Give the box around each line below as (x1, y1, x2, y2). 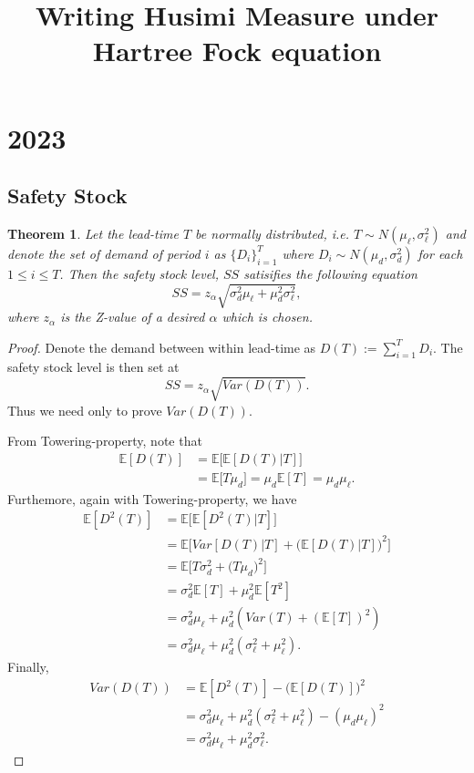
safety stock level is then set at (7, 357, 180, 376)
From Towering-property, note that (7, 431, 202, 450)
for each (417, 243, 463, 263)
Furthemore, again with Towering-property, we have (7, 489, 297, 508)
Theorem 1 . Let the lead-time (7, 223, 179, 242)
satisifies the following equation (243, 263, 417, 283)
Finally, (7, 657, 49, 676)
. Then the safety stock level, (59, 263, 219, 283)
